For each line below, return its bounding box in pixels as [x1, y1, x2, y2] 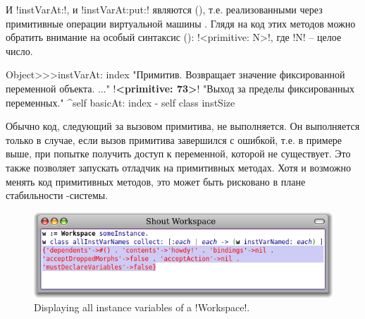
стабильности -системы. [6, 188, 109, 203]
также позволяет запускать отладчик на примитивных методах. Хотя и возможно [6, 159, 351, 174]
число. [6, 43, 33, 58]
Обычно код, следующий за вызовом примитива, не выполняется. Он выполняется [6, 119, 360, 133]
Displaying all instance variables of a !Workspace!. [34, 300, 250, 315]
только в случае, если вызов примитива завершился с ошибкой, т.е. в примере [6, 132, 342, 147]
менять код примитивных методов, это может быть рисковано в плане [6, 174, 306, 188]
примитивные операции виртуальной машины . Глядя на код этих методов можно [6, 16, 356, 30]
